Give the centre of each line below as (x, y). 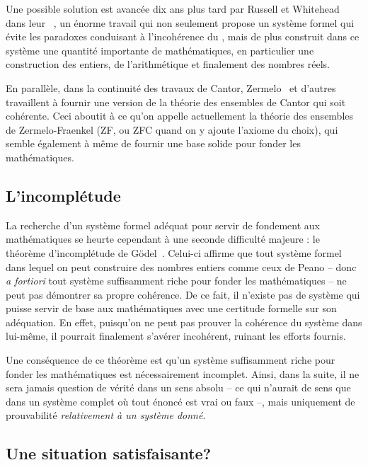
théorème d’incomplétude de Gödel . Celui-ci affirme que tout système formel (174, 252)
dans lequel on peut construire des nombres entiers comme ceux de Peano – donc (181, 266)
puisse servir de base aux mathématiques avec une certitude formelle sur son (171, 308)
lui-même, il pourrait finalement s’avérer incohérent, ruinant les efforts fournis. (176, 336)
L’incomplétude (63, 195)
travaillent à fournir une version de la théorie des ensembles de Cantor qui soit (176, 102)
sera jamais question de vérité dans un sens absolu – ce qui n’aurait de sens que (178, 387)
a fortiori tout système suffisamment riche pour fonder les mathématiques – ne (176, 281)
